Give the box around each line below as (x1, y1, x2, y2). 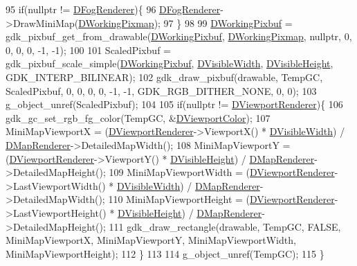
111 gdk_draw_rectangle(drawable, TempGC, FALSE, (109, 219, 341, 233)
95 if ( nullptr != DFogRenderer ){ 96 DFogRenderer (6, 2, 221, 16)
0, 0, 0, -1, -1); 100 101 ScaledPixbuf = (6, 42, 171, 57)
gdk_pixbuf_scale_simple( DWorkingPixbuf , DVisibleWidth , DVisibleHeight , (6, 56, 333, 71)
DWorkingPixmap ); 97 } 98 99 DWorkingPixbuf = (78, 15, 293, 30)
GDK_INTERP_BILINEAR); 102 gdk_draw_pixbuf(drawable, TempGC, (6, 69, 323, 84)
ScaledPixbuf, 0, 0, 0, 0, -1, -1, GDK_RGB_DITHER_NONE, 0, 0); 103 (6, 83, 317, 98)
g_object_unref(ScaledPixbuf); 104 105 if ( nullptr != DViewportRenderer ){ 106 (6, 97, 343, 112)
